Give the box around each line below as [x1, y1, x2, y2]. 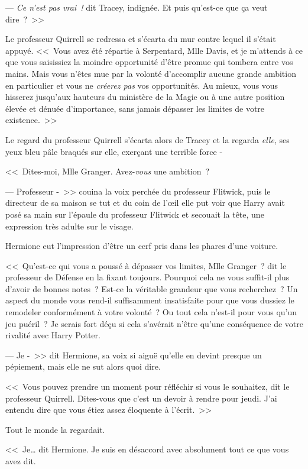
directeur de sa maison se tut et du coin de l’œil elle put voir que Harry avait [5, 196, 285, 209]
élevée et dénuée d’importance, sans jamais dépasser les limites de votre [5, 102, 265, 114]
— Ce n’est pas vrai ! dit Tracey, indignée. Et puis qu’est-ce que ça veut [5, 1, 268, 13]
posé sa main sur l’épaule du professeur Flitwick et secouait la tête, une [5, 208, 264, 220]
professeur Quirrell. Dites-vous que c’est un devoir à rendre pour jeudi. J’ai [5, 392, 277, 404]
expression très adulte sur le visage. [5, 219, 134, 232]
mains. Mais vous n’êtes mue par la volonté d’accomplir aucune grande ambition [5, 67, 296, 79]
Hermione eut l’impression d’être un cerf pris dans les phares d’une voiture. [5, 240, 278, 252]
